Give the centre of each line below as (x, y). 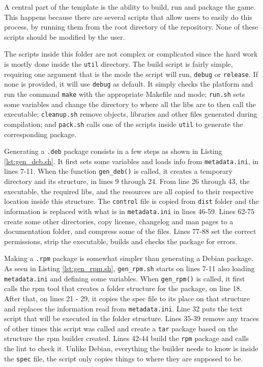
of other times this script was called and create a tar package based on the (121, 328)
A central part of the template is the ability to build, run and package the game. (130, 7)
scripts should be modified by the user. (65, 36)
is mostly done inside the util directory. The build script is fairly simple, (119, 63)
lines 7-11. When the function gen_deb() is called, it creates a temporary (118, 171)
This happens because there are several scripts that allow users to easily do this (128, 17)
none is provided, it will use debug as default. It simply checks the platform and (129, 84)
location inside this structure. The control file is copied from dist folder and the (131, 201)
